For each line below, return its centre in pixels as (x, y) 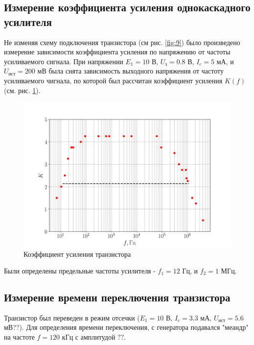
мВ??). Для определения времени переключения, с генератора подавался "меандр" (126, 327)
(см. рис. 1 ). (22, 90)
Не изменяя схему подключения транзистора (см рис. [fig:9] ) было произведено (122, 42)
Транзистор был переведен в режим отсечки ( (72, 317)
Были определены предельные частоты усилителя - (80, 270)
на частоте (19, 336)
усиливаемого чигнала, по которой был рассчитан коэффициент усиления (113, 80)
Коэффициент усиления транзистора (77, 254)
